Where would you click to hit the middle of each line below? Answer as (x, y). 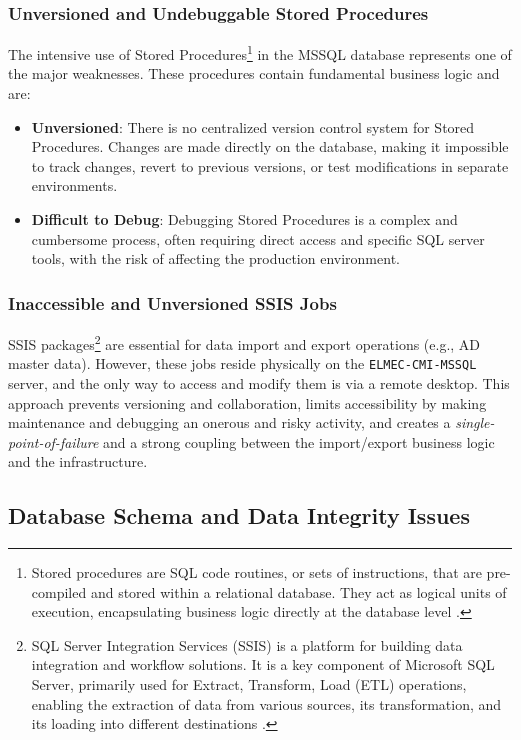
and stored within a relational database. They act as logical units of (298, 591)
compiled (59, 591)
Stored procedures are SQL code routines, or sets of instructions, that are (256, 572)
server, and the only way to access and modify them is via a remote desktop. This (259, 382)
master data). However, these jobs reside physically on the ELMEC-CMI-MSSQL (242, 363)
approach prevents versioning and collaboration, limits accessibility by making (247, 402)
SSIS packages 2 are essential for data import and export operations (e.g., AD (244, 342)
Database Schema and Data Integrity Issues (239, 515)
